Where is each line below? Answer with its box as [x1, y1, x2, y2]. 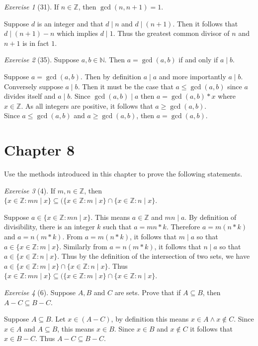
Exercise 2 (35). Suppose [4, 54, 80, 65]
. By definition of [184, 211, 237, 222]
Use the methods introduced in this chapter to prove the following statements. [4, 169, 243, 179]
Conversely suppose [4, 81, 63, 91]
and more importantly [159, 71, 226, 81]
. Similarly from [59, 241, 107, 251]
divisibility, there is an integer [4, 221, 95, 232]
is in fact [22, 37, 49, 48]
